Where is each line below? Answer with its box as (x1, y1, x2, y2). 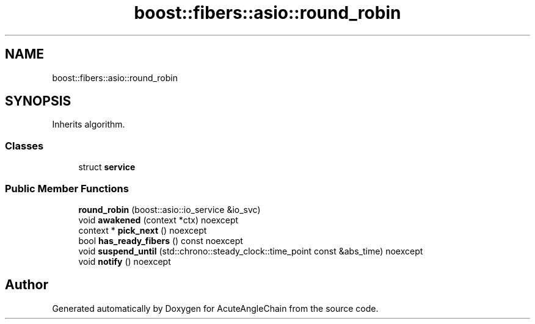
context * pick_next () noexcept (78, 225, 207, 236)
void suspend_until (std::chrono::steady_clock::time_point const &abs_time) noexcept (78, 245, 423, 256)
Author (5, 277, 48, 293)
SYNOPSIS (5, 93, 71, 109)
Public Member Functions (5, 182, 129, 195)
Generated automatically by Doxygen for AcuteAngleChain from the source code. (52, 303, 379, 314)
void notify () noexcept (78, 256, 171, 267)
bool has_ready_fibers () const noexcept (78, 235, 243, 246)
